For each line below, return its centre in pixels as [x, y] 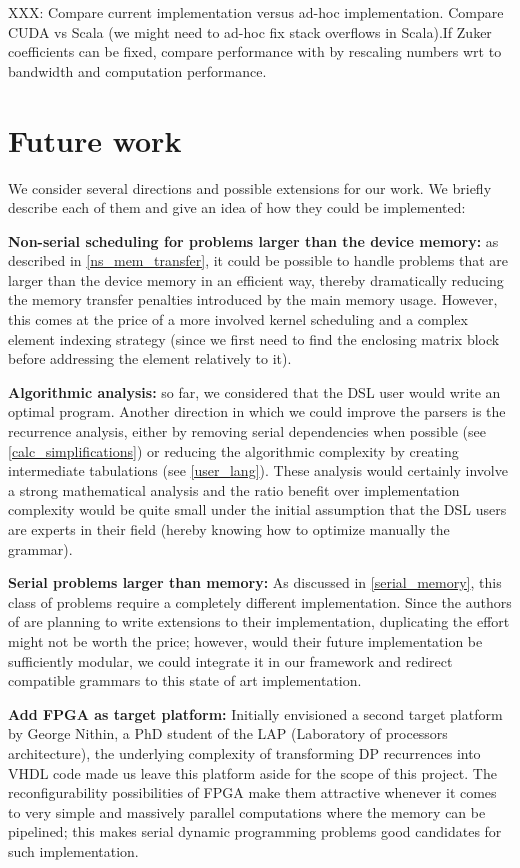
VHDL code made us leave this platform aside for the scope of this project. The [252, 772]
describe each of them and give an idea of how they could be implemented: [237, 207]
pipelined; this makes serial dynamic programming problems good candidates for [255, 831]
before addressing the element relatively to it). [150, 358]
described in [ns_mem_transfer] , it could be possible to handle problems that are [258, 260]
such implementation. [73, 850]
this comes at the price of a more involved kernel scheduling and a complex [238, 319]
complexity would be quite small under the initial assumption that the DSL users [257, 509]
